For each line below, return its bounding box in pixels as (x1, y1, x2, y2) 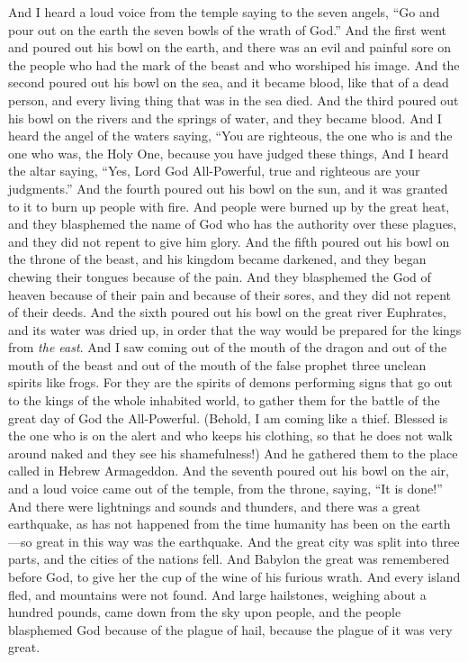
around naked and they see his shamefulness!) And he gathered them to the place (8, 443, 458, 462)
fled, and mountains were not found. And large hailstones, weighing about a (8, 585, 427, 603)
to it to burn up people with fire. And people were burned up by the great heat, (8, 196, 450, 215)
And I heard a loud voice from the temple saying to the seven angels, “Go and (8, 3, 440, 21)
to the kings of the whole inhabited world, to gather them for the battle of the (8, 391, 440, 410)
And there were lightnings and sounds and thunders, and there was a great (8, 496, 421, 515)
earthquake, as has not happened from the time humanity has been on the (8, 514, 418, 533)
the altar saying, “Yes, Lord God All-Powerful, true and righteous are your (8, 161, 420, 180)
